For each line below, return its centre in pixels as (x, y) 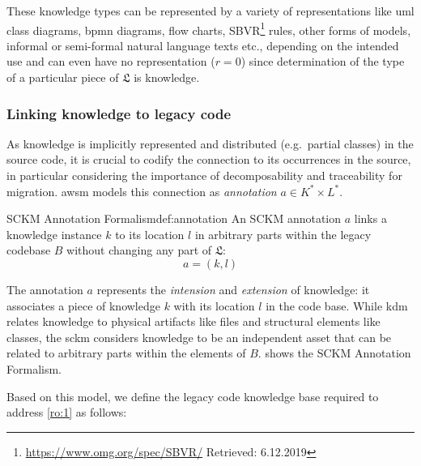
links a (370, 218)
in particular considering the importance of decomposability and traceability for (204, 175)
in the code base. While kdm (337, 305)
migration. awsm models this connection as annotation (142, 191)
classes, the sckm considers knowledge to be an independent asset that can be (199, 337)
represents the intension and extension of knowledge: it (233, 289)
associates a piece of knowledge (83, 305)
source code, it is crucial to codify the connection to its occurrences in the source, (209, 159)
